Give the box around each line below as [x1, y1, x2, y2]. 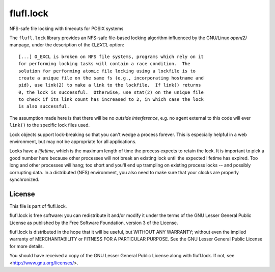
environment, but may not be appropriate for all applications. [9, 139, 137, 145]
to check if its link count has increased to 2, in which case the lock [18, 97, 204, 102]
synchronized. [9, 176, 40, 182]
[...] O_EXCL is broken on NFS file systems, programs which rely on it [18, 53, 204, 60]
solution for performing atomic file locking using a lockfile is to [18, 68, 196, 74]
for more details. [9, 243, 44, 249]
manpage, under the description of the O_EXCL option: [9, 42, 124, 48]
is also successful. [18, 103, 70, 110]
